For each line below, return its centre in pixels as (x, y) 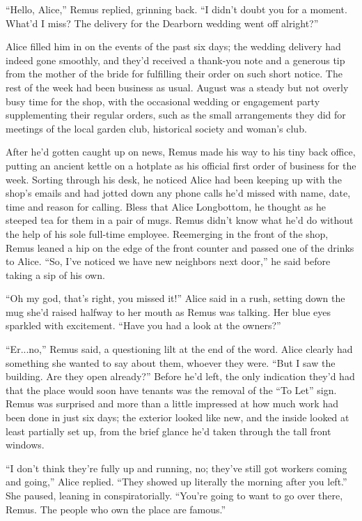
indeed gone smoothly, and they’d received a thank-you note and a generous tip (175, 60)
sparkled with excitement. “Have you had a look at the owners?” (143, 325)
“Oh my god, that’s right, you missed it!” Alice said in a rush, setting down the (175, 298)
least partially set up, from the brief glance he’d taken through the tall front (168, 431)
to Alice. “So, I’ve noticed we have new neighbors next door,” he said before (168, 261)
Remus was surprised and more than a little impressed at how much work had (172, 403)
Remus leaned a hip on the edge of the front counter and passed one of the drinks (180, 247)
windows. (25, 445)
